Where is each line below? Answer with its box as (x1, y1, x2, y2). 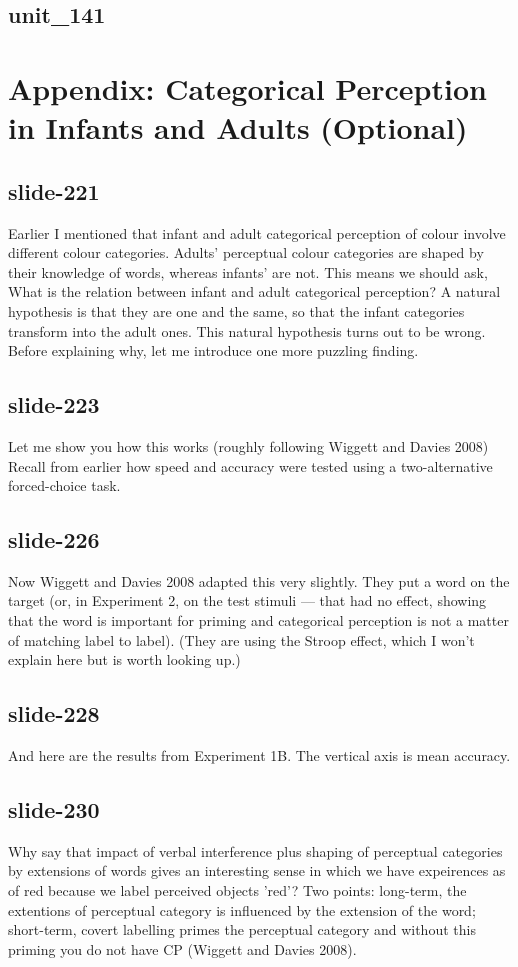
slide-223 (8, 389, 100, 420)
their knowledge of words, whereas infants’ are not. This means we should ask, (8, 261, 488, 282)
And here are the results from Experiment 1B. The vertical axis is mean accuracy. (8, 745, 511, 766)
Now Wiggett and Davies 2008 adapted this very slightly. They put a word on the (8, 570, 510, 591)
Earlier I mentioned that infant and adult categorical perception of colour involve (8, 222, 506, 243)
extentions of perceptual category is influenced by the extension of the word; (8, 899, 476, 920)
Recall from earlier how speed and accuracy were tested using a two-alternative (8, 455, 493, 476)
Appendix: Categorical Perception (8, 67, 487, 108)
